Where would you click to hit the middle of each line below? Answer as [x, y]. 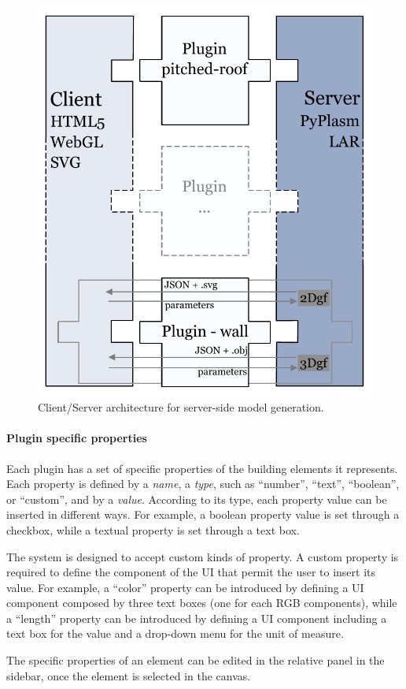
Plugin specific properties [77, 438]
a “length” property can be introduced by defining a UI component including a [197, 618]
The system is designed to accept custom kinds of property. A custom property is [203, 556]
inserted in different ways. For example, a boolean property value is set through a [203, 514]
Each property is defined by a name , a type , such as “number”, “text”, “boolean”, [203, 484]
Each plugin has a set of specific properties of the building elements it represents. [202, 468]
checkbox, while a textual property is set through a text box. [153, 529]
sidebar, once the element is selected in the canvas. [129, 675]
